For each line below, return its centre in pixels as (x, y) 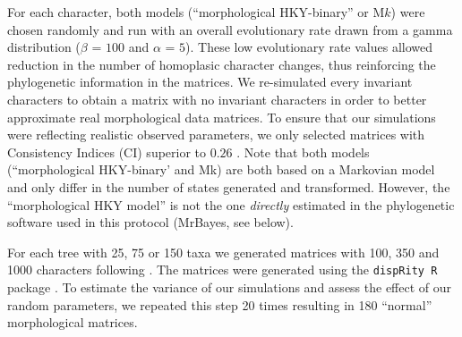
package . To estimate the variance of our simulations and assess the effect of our (230, 286)
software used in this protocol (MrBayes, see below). (150, 222)
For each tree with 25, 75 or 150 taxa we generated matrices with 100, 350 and (223, 252)
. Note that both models (303, 152)
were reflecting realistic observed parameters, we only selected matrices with (216, 135)
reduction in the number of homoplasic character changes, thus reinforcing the (222, 64)
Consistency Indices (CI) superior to (107, 152)
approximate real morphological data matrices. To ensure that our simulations (222, 117)
